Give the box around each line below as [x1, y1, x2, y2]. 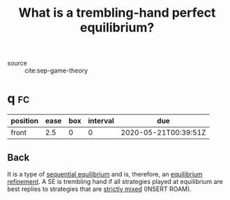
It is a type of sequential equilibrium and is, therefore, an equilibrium [7, 169, 204, 178]
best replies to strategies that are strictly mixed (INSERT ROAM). [7, 185, 192, 193]
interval [88, 116, 114, 126]
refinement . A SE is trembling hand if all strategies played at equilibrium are [7, 177, 223, 185]
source [7, 59, 28, 68]
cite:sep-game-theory [24, 66, 89, 75]
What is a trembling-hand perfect [18, 5, 216, 21]
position [10, 116, 39, 126]
